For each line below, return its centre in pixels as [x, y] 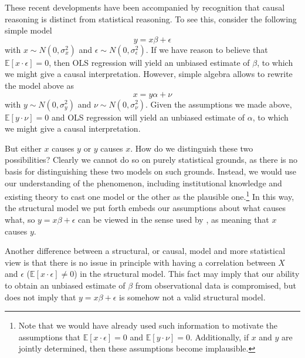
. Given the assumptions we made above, [219, 104]
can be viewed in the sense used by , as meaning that [174, 219]
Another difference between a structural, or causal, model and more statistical [145, 251]
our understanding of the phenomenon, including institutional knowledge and [143, 183]
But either [23, 148]
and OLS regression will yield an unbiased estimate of [148, 117]
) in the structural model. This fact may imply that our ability [187, 274]
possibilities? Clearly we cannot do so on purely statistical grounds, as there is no [151, 160]
